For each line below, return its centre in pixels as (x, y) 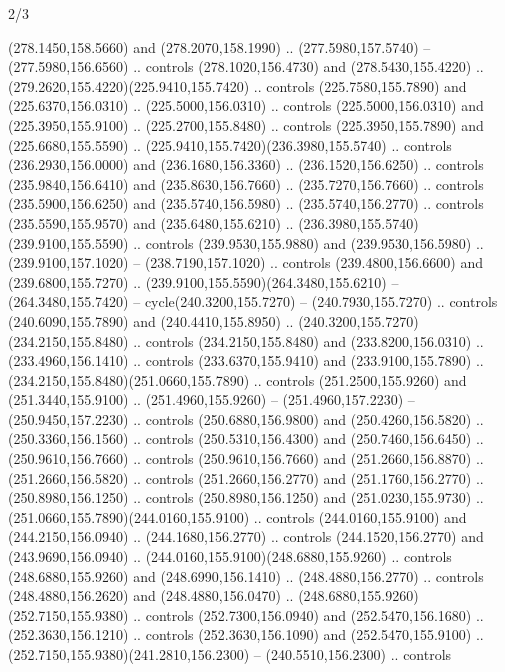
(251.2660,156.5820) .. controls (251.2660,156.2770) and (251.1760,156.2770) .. (246, 477)
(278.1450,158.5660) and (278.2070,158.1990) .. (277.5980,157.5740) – (219, 46)
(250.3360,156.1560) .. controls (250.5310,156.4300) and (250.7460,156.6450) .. (246, 438)
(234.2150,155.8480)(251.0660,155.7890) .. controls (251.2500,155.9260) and (237, 379)
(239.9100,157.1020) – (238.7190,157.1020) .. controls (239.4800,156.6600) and (245, 262)
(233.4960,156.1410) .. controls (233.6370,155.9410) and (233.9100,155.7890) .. (246, 360)
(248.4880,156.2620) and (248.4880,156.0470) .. (151, 595)
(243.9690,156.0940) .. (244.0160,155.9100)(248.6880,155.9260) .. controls (230, 556)
